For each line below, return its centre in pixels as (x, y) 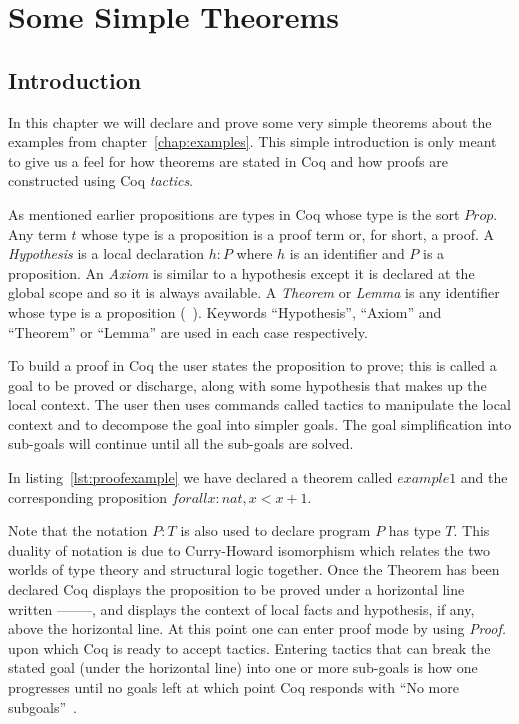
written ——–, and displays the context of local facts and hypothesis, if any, (241, 608)
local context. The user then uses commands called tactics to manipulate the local (259, 404)
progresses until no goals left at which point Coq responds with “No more (233, 687)
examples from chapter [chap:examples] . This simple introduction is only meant (252, 141)
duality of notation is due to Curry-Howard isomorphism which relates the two (249, 549)
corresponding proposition (87, 496)
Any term (37, 233)
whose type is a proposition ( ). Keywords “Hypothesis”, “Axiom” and (225, 311)
